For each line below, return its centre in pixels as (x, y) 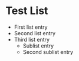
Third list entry (32, 39)
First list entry (31, 27)
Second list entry (35, 33)
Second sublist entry (48, 52)
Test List (27, 11)
